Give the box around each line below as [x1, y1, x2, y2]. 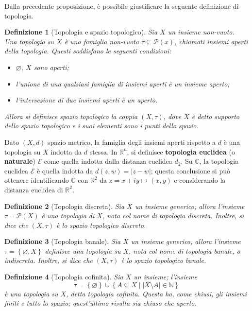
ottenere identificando [4, 175, 69, 185]
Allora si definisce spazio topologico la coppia [4, 111, 138, 121]
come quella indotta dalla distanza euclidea [44, 156, 172, 166]
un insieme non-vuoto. [168, 27, 235, 37]
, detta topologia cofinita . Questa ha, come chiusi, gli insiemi [66, 288, 247, 298]
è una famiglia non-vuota [64, 36, 139, 46]
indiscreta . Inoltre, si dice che [4, 255, 93, 265]
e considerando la [174, 175, 226, 185]
